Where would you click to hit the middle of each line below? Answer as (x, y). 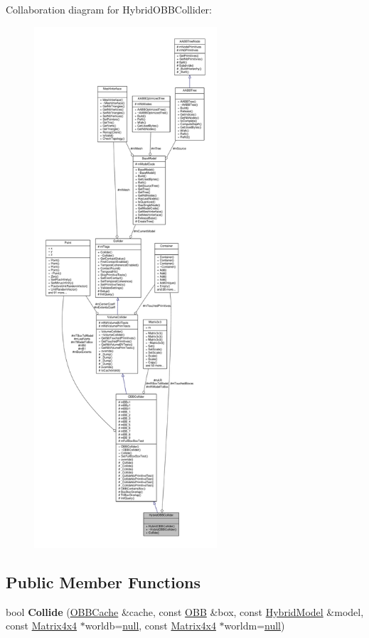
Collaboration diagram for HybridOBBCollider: (109, 9)
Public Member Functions (103, 582)
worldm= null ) (255, 626)
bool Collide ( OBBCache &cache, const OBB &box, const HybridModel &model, (185, 611)
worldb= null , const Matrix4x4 (150, 626)
